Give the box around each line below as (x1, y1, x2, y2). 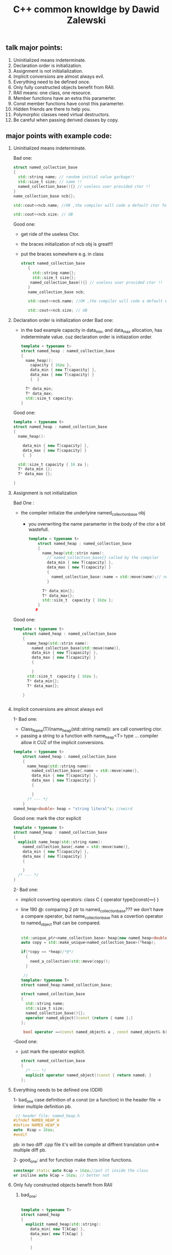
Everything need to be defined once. (13, 78, 91, 85)
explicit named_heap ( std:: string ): (25, 1222, 102, 1227)
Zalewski (66, 14, 106, 26)
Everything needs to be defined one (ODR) (13, 1087, 103, 1093)
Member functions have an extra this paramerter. (13, 95, 116, 101)
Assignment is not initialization (13, 490, 78, 496)
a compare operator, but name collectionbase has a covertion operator (20, 913, 163, 920)
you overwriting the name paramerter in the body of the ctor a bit (28, 521, 165, 527)
